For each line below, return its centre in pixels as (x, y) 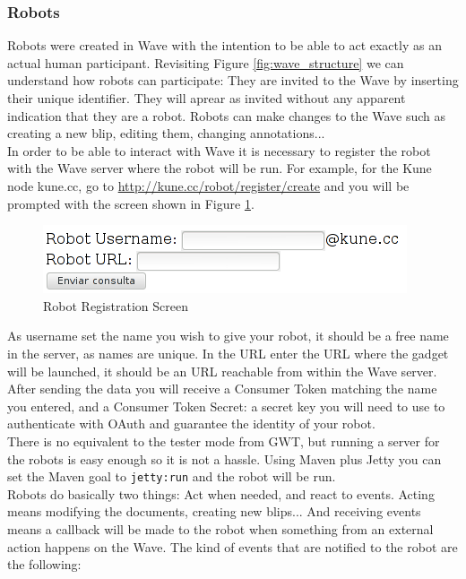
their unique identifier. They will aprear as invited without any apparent (207, 98)
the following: (44, 564)
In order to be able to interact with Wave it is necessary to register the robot (219, 150)
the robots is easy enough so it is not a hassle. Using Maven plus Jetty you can (224, 458)
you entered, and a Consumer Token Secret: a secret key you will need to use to (226, 406)
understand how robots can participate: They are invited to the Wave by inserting (233, 80)
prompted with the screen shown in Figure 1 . (131, 203)
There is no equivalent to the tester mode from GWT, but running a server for (224, 441)
